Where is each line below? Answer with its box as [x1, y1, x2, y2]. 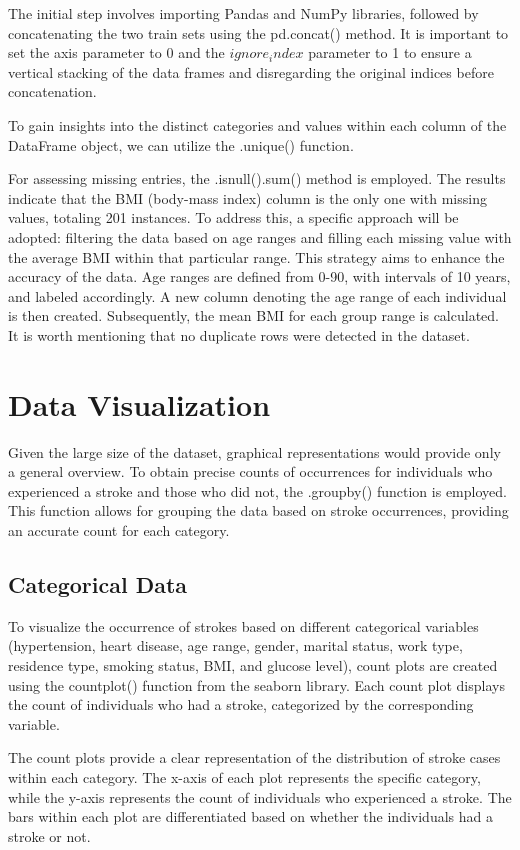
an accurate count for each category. [8, 520, 230, 540]
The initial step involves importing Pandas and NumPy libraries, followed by [8, 3, 479, 23]
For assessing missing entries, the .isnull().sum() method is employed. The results [8, 168, 506, 189]
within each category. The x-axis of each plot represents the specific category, [8, 766, 481, 787]
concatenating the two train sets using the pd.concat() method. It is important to [8, 22, 509, 43]
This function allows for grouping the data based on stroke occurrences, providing [8, 500, 509, 521]
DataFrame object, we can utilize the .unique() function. [8, 134, 354, 155]
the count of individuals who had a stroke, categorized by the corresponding [8, 694, 474, 715]
